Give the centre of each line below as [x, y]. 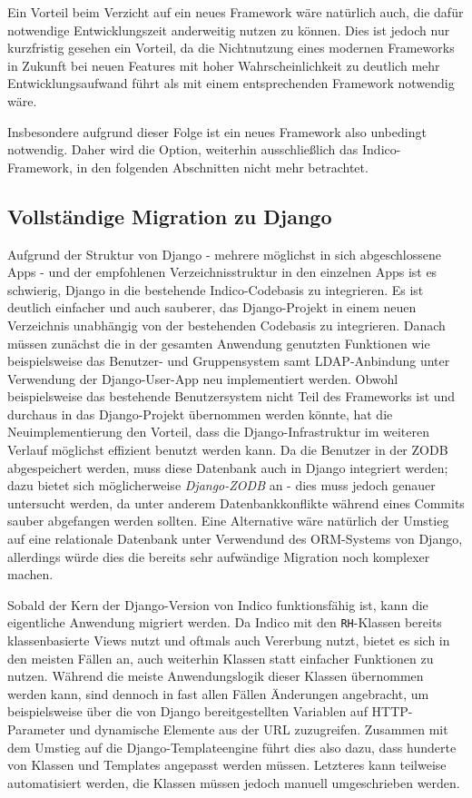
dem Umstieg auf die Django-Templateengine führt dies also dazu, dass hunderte [232, 747]
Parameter [36, 729]
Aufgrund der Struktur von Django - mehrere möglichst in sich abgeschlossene [224, 254]
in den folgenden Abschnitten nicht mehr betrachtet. [222, 167]
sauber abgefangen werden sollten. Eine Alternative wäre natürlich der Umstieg [228, 521]
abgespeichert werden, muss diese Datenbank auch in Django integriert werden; [228, 467]
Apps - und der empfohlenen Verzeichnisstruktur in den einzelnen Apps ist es [222, 272]
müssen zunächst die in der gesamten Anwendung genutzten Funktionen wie [219, 343]
